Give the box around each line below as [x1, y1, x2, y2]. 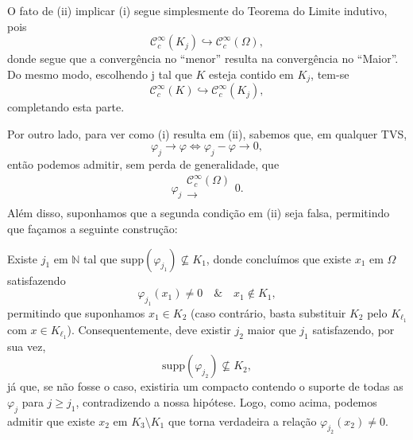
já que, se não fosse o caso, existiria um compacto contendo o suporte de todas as [7, 378, 403, 395]
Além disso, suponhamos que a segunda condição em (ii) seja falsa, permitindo [7, 204, 390, 221]
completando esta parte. [7, 99, 125, 115]
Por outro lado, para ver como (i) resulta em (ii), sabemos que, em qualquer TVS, [7, 125, 407, 142]
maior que [247, 321, 296, 337]
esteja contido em [209, 65, 294, 82]
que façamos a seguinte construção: [7, 220, 178, 236]
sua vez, [7, 337, 46, 354]
